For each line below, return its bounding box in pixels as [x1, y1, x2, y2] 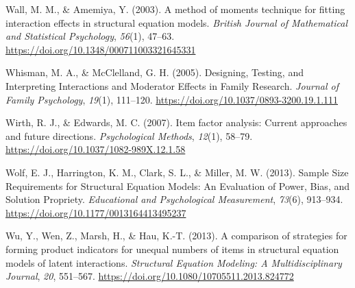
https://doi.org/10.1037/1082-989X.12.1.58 [5, 142, 186, 156]
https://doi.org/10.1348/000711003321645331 [5, 42, 196, 56]
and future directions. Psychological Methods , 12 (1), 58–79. [5, 128, 253, 143]
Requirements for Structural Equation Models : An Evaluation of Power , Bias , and [5, 178, 350, 193]
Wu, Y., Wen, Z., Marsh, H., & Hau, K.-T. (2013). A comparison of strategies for [5, 228, 347, 243]
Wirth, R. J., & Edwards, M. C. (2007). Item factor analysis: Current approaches [5, 115, 347, 130]
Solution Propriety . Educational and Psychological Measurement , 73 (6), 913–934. [5, 192, 343, 206]
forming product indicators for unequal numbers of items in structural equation [5, 241, 339, 256]
